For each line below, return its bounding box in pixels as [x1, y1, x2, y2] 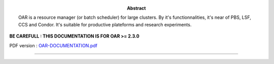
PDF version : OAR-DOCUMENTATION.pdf [9, 42, 97, 48]
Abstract [127, 5, 146, 11]
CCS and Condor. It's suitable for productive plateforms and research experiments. [18, 21, 192, 27]
